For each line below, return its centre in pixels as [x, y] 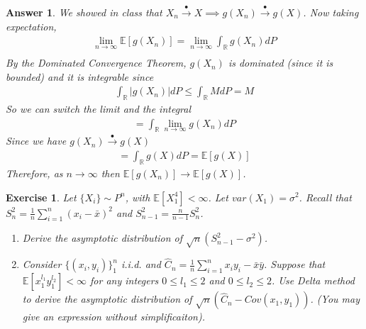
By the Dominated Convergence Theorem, [96, 63]
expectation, [31, 26]
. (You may [335, 299]
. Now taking [331, 12]
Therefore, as [34, 173]
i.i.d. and [141, 264]
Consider [42, 264]
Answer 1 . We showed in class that [84, 12]
